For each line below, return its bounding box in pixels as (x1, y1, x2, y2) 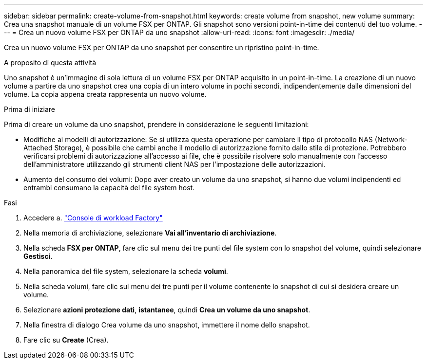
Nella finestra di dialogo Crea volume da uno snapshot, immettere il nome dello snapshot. (23, 321, 310, 329)
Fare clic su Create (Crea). (23, 336, 109, 344)
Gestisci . (23, 252, 53, 260)
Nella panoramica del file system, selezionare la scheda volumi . (23, 267, 228, 275)
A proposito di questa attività (4, 58, 97, 67)
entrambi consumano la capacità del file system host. (23, 183, 195, 192)
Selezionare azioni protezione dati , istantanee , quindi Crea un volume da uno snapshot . (23, 306, 311, 314)
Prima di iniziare (4, 105, 55, 113)
